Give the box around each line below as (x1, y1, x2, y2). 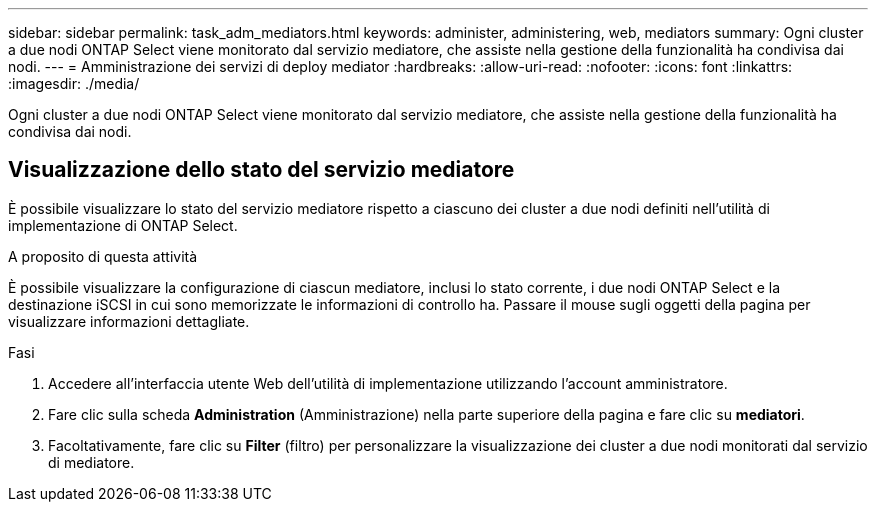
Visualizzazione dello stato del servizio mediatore (8, 157, 515, 183)
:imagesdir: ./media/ (8, 75, 140, 92)
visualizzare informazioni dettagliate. (8, 312, 250, 330)
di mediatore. (48, 453, 135, 471)
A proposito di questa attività (8, 247, 198, 265)
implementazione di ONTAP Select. (8, 216, 238, 234)
